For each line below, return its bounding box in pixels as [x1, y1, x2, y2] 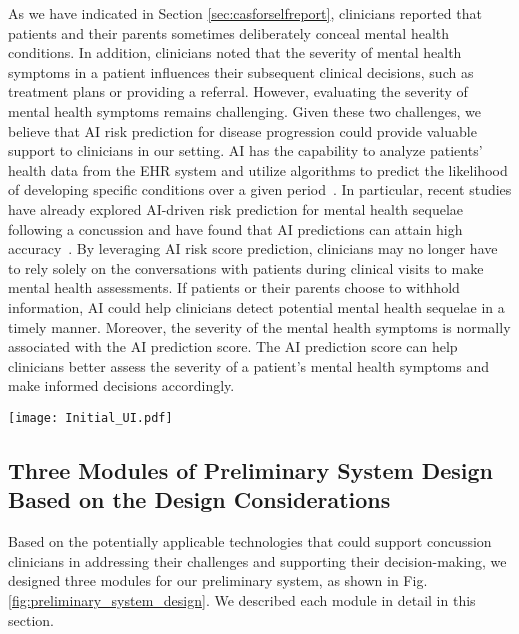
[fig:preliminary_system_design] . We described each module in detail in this [8, 589, 476, 610]
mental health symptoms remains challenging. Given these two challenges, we [8, 100, 481, 121]
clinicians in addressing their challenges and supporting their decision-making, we [8, 550, 507, 571]
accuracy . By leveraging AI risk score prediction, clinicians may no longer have [8, 238, 498, 259]
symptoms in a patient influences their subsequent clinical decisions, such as [8, 61, 474, 82]
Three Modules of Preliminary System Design [8, 454, 493, 485]
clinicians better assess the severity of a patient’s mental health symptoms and [8, 355, 489, 376]
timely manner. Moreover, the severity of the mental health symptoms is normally [8, 316, 511, 337]
